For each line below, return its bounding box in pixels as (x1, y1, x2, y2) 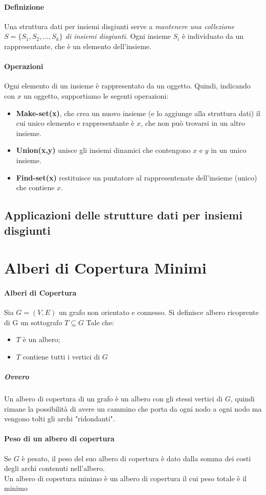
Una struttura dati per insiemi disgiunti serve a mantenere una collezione (4, 20, 234, 31)
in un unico (211, 145, 247, 155)
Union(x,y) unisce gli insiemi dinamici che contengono (16, 145, 191, 155)
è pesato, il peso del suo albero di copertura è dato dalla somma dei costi (21, 453, 251, 463)
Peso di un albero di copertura (4, 433, 115, 444)
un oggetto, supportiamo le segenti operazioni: (24, 90, 169, 101)
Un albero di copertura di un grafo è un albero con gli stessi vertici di (4, 393, 223, 403)
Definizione (4, 1, 45, 12)
